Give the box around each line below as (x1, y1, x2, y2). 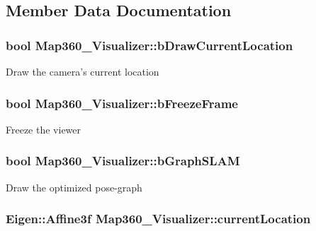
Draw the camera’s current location (6, 64, 159, 78)
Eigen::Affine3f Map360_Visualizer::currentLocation (6, 210, 311, 227)
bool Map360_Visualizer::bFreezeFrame (6, 94, 238, 112)
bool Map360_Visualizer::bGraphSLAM (6, 152, 240, 170)
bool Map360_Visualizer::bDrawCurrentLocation (6, 36, 293, 54)
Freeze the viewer (6, 122, 81, 136)
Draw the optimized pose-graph (6, 179, 142, 194)
